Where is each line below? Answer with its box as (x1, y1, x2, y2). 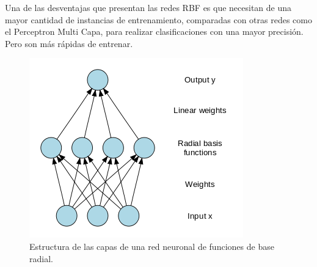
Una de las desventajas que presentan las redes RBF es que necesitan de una (5, 1, 292, 13)
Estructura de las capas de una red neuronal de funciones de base (29, 240, 274, 252)
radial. (29, 252, 53, 265)
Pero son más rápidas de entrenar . (5, 37, 133, 49)
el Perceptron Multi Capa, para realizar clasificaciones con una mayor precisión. (5, 25, 304, 38)
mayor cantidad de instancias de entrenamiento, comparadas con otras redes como (5, 13, 312, 26)
